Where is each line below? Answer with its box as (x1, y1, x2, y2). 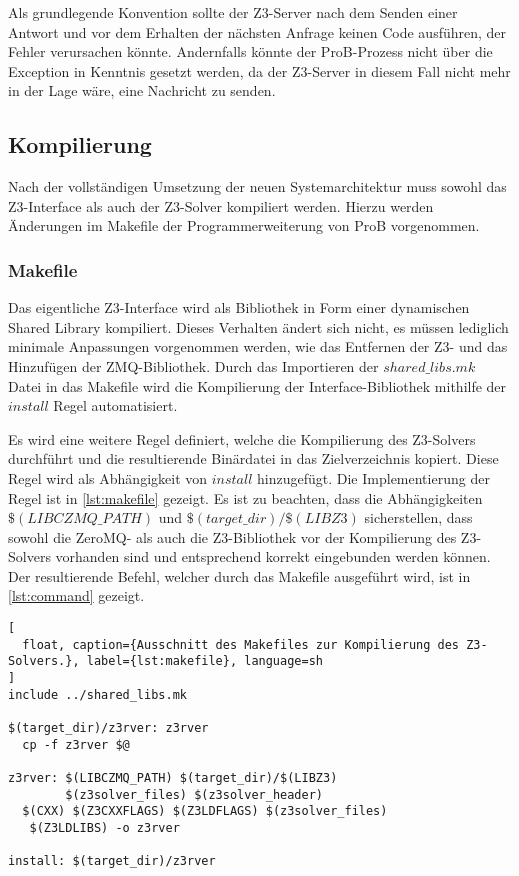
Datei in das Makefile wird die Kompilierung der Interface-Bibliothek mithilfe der (8, 375, 507, 396)
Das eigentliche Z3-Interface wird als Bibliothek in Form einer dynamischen (8, 297, 470, 318)
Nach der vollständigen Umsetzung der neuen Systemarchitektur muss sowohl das (8, 176, 507, 197)
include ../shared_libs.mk (8, 687, 187, 702)
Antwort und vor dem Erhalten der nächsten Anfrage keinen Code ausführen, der (8, 21, 507, 42)
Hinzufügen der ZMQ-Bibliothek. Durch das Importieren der (8, 355, 379, 376)
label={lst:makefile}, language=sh (86, 654, 323, 669)
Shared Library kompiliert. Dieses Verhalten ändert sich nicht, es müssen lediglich (8, 316, 509, 337)
